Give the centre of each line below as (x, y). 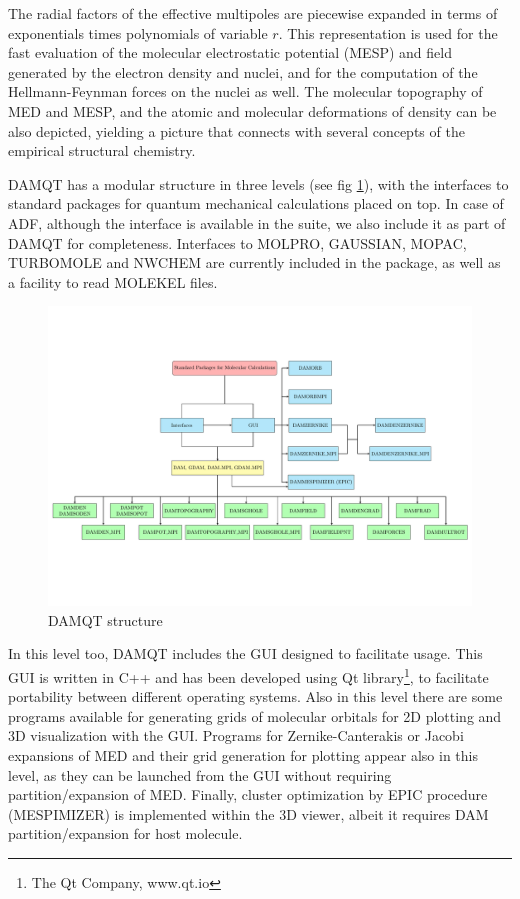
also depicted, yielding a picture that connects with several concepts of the (236, 130)
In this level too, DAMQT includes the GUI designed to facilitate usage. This (245, 653)
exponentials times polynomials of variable (138, 32)
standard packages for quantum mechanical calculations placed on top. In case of (256, 203)
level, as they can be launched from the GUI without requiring (200, 774)
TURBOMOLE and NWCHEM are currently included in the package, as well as (254, 262)
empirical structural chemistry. (102, 150)
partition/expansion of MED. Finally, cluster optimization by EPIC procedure (248, 794)
